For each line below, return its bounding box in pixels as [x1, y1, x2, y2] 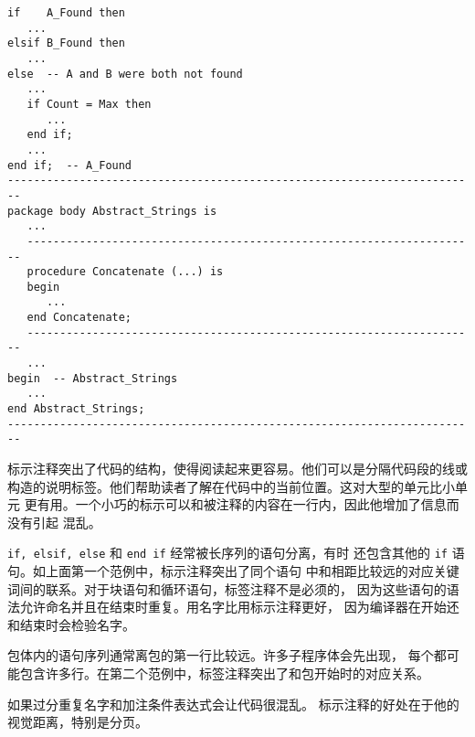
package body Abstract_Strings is [7, 204, 217, 218]
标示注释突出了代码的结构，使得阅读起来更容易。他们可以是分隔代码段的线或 [7, 459, 468, 478]
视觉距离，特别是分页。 [7, 712, 148, 732]
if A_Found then [7, 6, 125, 19]
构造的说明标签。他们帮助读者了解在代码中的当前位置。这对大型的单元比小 [7, 476, 455, 496]
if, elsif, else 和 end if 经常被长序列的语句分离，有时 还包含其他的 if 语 [7, 543, 465, 562]
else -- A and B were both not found [7, 67, 243, 80]
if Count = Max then [26, 97, 152, 111]
